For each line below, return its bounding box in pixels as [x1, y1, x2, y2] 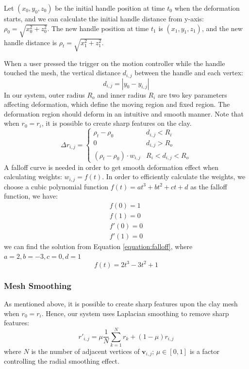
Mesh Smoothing [4, 279, 71, 291]
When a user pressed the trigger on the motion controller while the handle [4, 58, 225, 68]
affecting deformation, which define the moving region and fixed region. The [4, 99, 230, 109]
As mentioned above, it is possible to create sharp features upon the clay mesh [4, 299, 238, 309]
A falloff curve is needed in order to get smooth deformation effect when [4, 162, 219, 172]
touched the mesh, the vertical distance [4, 67, 121, 78]
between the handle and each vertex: [134, 67, 243, 78]
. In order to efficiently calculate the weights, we [102, 171, 246, 182]
